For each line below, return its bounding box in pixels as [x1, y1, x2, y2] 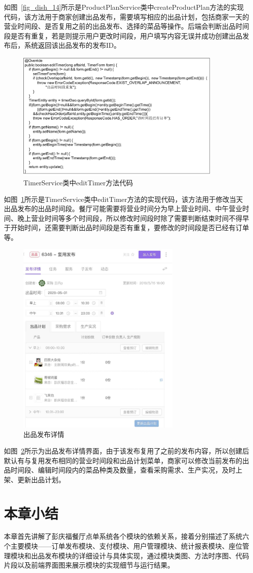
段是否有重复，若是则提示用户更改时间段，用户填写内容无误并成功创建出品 [4, 30, 242, 40]
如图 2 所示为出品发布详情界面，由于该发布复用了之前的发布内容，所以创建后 [4, 445, 249, 455]
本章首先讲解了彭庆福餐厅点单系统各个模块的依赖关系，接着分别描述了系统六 [4, 531, 249, 541]
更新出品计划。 [17, 474, 65, 484]
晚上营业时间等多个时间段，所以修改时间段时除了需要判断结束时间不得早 [17, 213, 249, 223]
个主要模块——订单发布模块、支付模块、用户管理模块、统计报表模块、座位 [4, 541, 242, 551]
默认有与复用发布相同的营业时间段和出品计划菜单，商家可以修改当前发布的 [4, 455, 242, 465]
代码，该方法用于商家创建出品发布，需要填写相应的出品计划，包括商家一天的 [4, 11, 249, 21]
